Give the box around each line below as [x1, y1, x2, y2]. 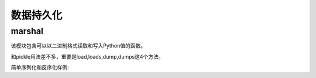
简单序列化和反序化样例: [11, 64, 70, 71]
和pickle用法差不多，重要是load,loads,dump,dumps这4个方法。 [11, 53, 164, 60]
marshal [11, 26, 44, 36]
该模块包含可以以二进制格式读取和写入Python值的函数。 [11, 42, 146, 49]
